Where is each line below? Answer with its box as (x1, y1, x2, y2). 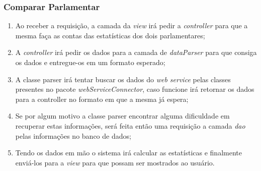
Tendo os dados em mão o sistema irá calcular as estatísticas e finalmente (15, 147, 242, 158)
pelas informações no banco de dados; (15, 130, 131, 141)
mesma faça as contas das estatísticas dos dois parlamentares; (15, 30, 205, 40)
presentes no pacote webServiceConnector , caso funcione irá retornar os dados (15, 84, 254, 94)
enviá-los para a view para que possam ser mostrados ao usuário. (15, 157, 215, 167)
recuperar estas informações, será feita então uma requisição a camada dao (15, 120, 245, 131)
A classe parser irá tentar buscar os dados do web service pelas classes (15, 74, 231, 84)
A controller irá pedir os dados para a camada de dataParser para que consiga (15, 47, 257, 58)
